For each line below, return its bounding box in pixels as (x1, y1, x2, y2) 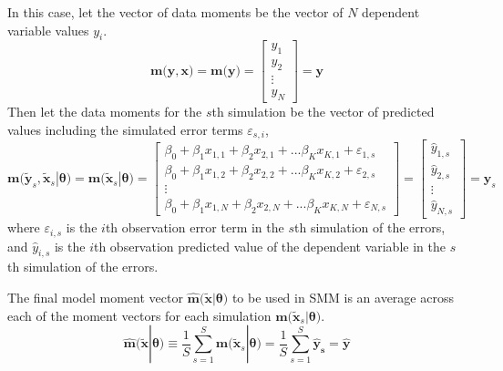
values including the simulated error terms (7, 119, 243, 139)
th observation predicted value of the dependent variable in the (93, 236, 446, 255)
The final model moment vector (7, 288, 183, 306)
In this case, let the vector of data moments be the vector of (7, 3, 344, 21)
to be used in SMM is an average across (231, 288, 454, 306)
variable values (7, 20, 89, 39)
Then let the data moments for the (7, 101, 202, 120)
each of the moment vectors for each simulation (7, 305, 272, 325)
